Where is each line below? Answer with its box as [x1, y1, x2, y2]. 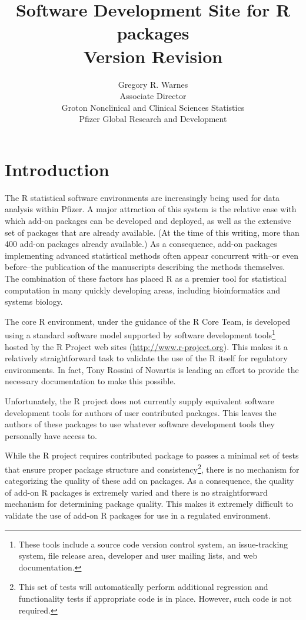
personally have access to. [5, 429, 97, 441]
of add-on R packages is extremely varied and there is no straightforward [5, 486, 268, 498]
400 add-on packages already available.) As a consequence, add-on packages [5, 238, 277, 250]
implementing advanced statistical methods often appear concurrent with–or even [5, 249, 298, 261]
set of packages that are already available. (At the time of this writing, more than [5, 226, 300, 238]
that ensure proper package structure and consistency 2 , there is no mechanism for [5, 461, 300, 475]
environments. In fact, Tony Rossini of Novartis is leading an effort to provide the [5, 363, 299, 375]
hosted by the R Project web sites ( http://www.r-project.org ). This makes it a [5, 340, 288, 352]
